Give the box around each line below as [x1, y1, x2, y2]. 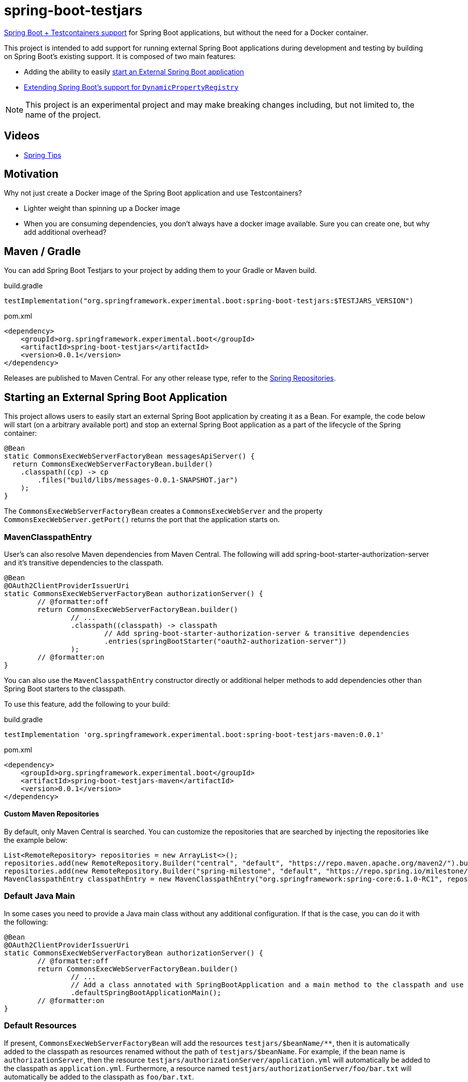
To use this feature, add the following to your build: [4, 699, 170, 708]
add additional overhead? [24, 228, 107, 237]
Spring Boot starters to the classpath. [4, 684, 126, 693]
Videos [4, 130, 40, 142]
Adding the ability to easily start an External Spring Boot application [24, 67, 244, 76]
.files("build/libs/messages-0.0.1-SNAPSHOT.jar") [37, 476, 238, 484]
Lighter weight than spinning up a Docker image [24, 204, 180, 213]
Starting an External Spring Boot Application [4, 391, 228, 404]
